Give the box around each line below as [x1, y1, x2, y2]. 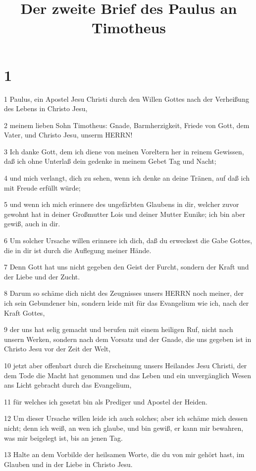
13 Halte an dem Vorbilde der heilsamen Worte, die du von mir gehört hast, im [4, 449, 245, 460]
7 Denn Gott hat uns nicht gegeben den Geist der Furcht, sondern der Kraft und [4, 262, 249, 272]
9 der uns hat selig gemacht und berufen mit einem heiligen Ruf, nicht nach [4, 324, 233, 335]
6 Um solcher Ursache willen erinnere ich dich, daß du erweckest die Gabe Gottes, [4, 235, 253, 246]
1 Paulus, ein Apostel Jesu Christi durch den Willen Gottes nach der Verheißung [4, 93, 249, 104]
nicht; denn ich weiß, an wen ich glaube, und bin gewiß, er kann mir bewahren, [4, 422, 244, 433]
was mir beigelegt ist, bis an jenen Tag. [4, 432, 123, 443]
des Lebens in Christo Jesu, [4, 103, 88, 114]
